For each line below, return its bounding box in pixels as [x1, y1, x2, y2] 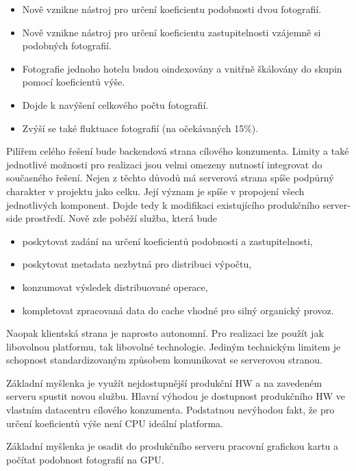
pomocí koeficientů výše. [22, 75, 125, 89]
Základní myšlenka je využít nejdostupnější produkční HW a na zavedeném [6, 375, 322, 390]
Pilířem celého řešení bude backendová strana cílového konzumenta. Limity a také [6, 144, 349, 158]
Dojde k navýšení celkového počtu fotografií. [22, 97, 209, 112]
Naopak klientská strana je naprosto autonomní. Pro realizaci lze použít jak [6, 326, 324, 340]
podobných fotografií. [22, 38, 112, 53]
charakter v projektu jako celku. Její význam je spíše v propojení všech [6, 183, 305, 198]
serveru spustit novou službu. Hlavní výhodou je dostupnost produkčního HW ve [6, 389, 345, 403]
